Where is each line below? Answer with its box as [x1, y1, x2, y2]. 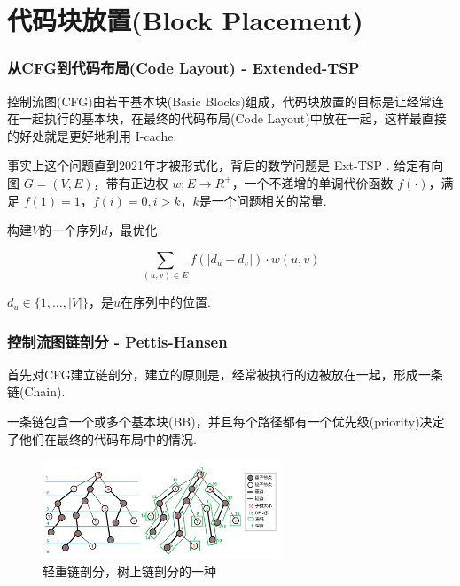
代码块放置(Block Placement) [7, 2, 363, 38]
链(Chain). [7, 382, 66, 401]
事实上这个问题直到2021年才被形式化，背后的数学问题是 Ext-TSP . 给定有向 [7, 156, 444, 175]
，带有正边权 [93, 173, 168, 191]
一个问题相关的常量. [211, 191, 327, 209]
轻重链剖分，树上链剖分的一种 [43, 561, 216, 580]
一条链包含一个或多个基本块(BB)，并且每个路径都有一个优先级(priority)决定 [7, 412, 445, 431]
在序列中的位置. [120, 293, 211, 311]
